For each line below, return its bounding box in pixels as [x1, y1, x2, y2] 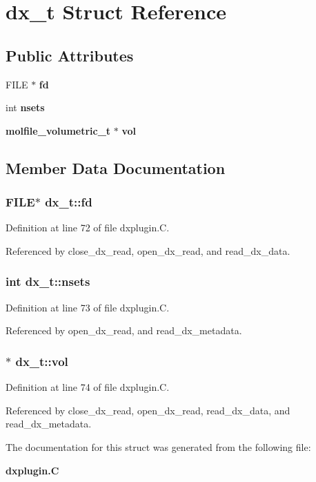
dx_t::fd [45, 193, 92, 211]
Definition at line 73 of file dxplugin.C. [6, 300, 170, 314]
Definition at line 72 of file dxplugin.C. [6, 220, 170, 235]
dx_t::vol [15, 352, 68, 369]
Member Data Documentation [6, 157, 226, 178]
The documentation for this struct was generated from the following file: [6, 439, 311, 454]
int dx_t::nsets [6, 273, 90, 290]
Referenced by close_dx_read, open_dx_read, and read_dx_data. [6, 243, 290, 258]
